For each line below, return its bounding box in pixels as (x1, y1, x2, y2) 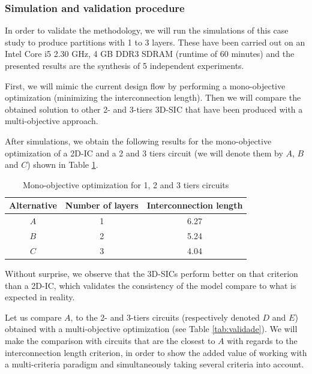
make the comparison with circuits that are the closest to (5, 334, 215, 346)
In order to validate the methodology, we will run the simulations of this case (5, 24, 289, 37)
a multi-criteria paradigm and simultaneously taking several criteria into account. (5, 358, 304, 370)
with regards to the (227, 334, 298, 346)
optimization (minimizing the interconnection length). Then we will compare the (5, 91, 301, 104)
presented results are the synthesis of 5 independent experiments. (5, 59, 244, 71)
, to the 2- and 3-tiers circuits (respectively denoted (70, 310, 260, 323)
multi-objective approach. (5, 114, 98, 127)
